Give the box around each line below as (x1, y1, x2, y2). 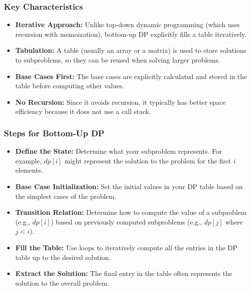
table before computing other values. (15, 81, 124, 91)
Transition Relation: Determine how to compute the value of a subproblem (15, 207, 247, 217)
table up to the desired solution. (15, 252, 111, 262)
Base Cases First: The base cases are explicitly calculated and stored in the (15, 71, 247, 81)
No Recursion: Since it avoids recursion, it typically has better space (15, 97, 226, 107)
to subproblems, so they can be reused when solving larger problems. (15, 55, 220, 65)
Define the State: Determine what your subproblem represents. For (15, 146, 222, 156)
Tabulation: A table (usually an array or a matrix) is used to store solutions (15, 45, 247, 55)
